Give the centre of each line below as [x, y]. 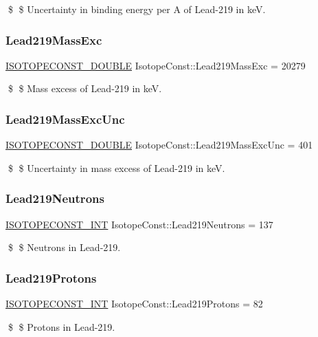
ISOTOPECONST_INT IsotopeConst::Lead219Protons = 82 [134, 304]
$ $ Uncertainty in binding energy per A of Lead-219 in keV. [137, 9]
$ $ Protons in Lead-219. [61, 326]
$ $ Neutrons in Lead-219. [64, 247]
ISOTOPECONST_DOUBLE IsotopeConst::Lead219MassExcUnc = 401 [159, 145]
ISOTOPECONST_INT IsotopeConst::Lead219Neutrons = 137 [139, 224]
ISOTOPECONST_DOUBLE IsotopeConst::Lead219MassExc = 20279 [156, 65]
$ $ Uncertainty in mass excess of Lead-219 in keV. [116, 167]
